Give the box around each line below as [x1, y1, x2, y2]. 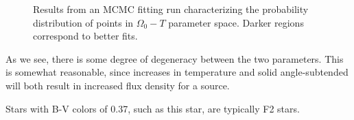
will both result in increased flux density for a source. [5, 78, 230, 92]
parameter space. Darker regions [168, 15, 304, 29]
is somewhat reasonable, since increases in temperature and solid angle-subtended [5, 65, 349, 79]
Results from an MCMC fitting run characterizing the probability [33, 2, 309, 16]
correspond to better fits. [33, 29, 138, 43]
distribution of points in [33, 15, 134, 29]
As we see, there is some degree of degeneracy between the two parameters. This [5, 51, 344, 65]
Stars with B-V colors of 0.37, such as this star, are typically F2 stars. [5, 101, 300, 115]
